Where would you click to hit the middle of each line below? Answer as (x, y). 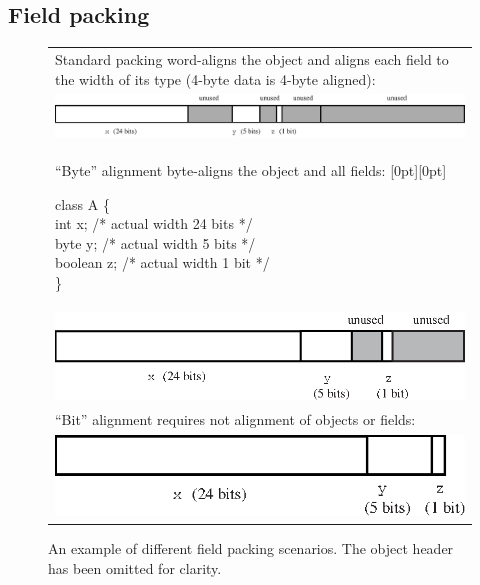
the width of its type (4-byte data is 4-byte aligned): (215, 78)
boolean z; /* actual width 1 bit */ (162, 262)
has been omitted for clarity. (135, 567)
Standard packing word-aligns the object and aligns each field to (252, 58)
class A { (82, 203)
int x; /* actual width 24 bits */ (154, 223)
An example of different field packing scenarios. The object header (251, 548)
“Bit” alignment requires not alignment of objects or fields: (235, 419)
